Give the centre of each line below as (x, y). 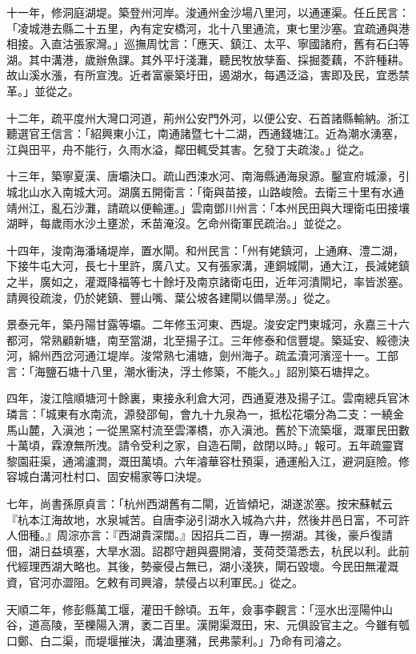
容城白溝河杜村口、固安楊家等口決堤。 (107, 476)
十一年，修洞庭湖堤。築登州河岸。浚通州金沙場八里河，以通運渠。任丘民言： (208, 12)
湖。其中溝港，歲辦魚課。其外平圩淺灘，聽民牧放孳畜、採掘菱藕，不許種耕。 (208, 59)
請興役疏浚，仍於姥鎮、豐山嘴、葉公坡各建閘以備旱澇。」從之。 (172, 297)
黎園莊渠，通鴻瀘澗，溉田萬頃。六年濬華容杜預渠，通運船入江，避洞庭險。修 (208, 460)
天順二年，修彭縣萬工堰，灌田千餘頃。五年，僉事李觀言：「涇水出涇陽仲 (194, 609)
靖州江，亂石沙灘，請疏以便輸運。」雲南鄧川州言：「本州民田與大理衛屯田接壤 (208, 207)
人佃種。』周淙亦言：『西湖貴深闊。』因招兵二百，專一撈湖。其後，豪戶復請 (200, 535)
